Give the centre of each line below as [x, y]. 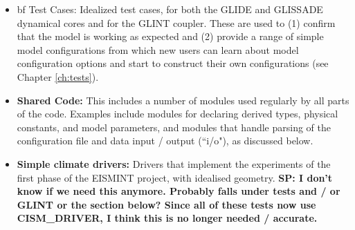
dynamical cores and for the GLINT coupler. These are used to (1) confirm [176, 22]
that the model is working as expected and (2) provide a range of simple [170, 36]
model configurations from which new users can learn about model [158, 49]
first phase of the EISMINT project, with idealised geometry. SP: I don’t [175, 177]
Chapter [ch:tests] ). [58, 76]
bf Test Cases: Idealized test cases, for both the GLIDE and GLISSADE [170, 9]
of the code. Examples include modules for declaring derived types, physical [177, 114]
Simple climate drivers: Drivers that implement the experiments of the [174, 163]
